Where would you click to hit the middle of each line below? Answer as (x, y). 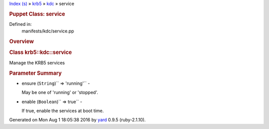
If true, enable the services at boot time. (63, 111)
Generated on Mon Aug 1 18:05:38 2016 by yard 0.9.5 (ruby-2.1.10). (77, 120)
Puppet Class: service (37, 14)
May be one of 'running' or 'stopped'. (60, 93)
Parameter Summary (35, 73)
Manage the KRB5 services (37, 63)
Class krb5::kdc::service (41, 52)
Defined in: (20, 24)
